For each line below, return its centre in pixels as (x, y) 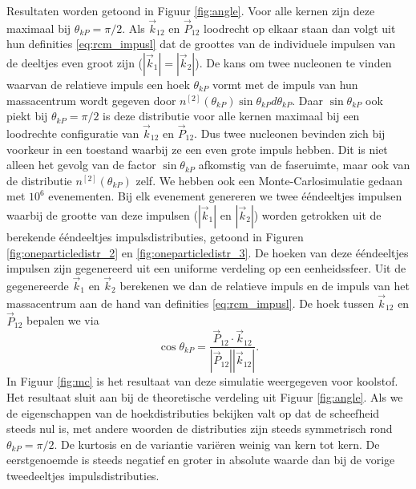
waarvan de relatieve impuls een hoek (98, 84)
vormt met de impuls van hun (285, 84)
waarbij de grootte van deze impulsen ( (102, 214)
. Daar (307, 100)
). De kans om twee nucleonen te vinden (293, 63)
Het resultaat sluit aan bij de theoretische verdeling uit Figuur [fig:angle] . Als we (205, 396)
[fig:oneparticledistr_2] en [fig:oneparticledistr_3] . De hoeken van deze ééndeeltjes (208, 252)
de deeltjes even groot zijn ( (75, 63)
